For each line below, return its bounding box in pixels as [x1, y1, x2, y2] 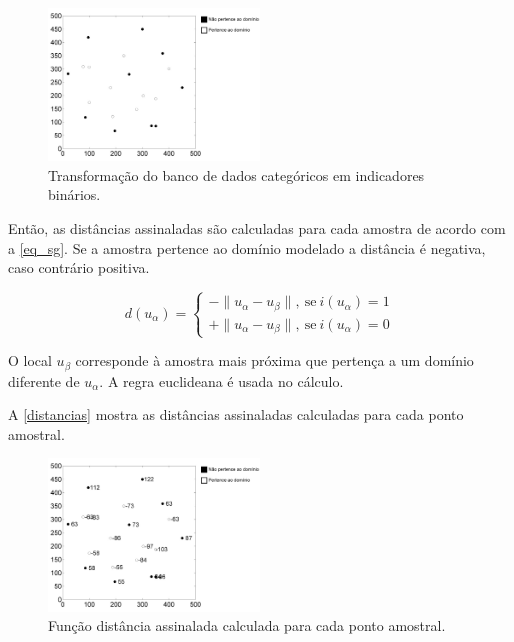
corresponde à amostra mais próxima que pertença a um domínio [75, 350, 474, 371]
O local [8, 350, 52, 371]
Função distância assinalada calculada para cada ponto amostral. [48, 615, 446, 636]
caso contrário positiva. [8, 257, 150, 278]
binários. [48, 184, 101, 205]
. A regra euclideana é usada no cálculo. [99, 370, 344, 391]
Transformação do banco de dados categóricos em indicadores [48, 164, 425, 185]
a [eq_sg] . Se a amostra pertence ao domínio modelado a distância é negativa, [8, 237, 486, 258]
